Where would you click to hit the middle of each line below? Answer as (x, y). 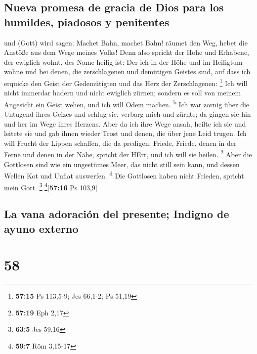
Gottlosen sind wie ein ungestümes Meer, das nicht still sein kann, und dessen (122, 164)
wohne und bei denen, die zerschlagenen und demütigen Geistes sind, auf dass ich (127, 71)
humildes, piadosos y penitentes (87, 22)
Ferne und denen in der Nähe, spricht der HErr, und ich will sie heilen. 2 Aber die (128, 154)
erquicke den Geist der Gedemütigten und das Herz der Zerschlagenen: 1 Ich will (126, 82)
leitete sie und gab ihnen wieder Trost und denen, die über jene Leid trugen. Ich (125, 133)
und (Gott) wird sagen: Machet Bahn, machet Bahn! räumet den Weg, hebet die (126, 42)
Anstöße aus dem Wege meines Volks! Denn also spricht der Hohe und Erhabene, (127, 52)
